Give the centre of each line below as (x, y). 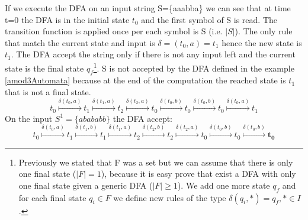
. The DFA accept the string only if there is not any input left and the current (153, 54)
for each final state (52, 197)
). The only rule (264, 31)
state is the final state (44, 68)
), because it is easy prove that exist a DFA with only (198, 174)
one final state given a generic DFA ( (86, 185)
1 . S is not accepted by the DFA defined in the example (194, 67)
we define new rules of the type (170, 197)
